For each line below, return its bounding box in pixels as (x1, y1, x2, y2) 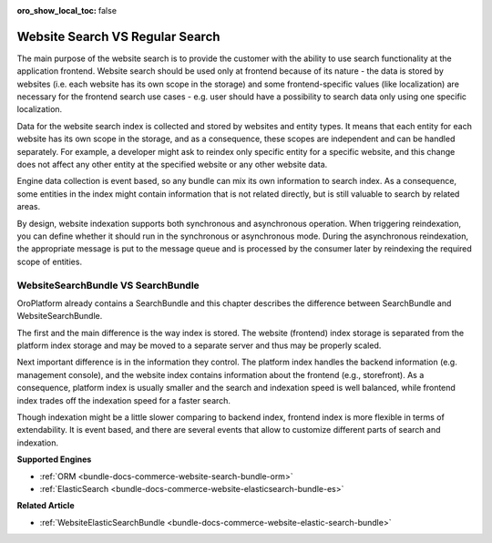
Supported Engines (16, 454, 92, 465)
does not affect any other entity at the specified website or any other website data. (16, 159, 328, 170)
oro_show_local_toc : (16, 5, 97, 15)
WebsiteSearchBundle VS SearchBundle (16, 279, 200, 292)
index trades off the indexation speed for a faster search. (16, 394, 231, 405)
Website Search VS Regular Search (16, 28, 220, 45)
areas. (16, 201, 41, 212)
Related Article (16, 500, 75, 511)
